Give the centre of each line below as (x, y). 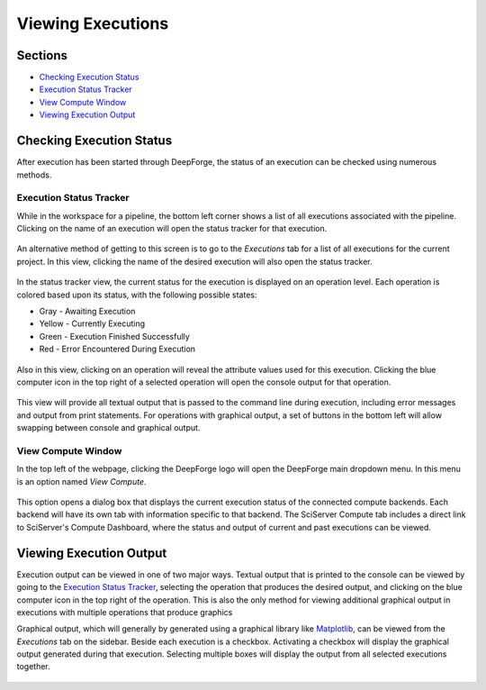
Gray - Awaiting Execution (87, 312)
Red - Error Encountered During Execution (117, 349)
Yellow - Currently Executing (92, 323)
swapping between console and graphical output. (108, 428)
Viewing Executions (93, 23)
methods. (34, 175)
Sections (42, 55)
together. (34, 667)
